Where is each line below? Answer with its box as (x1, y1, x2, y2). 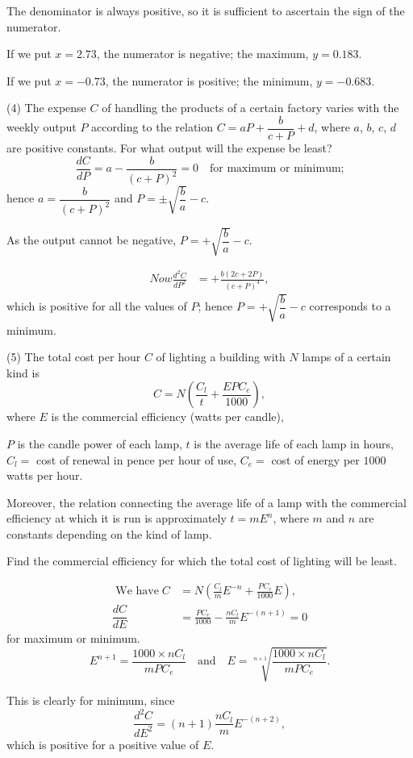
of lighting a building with (156, 348, 286, 365)
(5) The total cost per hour (6, 348, 141, 365)
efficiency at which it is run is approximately (6, 510, 227, 527)
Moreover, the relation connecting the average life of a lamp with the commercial (6, 494, 407, 510)
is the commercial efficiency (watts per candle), (51, 408, 284, 425)
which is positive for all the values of (6, 298, 187, 314)
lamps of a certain (302, 348, 391, 365)
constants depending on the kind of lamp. (6, 525, 212, 542)
